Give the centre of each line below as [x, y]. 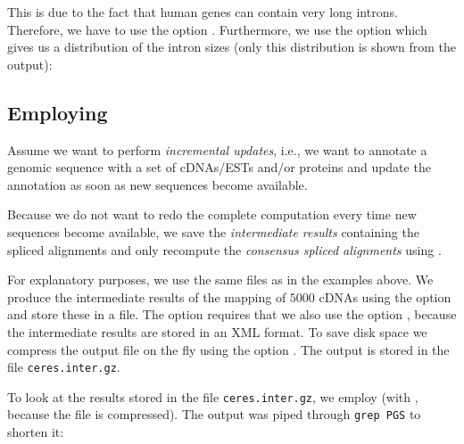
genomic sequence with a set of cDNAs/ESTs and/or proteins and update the [219, 167]
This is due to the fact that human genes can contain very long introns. [203, 12]
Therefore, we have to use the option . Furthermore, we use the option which [217, 29]
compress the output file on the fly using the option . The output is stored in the [228, 349]
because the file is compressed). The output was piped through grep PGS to [214, 414]
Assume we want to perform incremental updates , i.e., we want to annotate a [217, 149]
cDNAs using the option [385, 296]
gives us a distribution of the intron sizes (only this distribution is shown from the [232, 47]
